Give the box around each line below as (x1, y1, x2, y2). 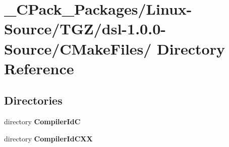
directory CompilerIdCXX (4, 133, 93, 143)
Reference (4, 58, 74, 78)
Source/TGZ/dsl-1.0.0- (4, 18, 166, 39)
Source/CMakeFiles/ (4, 38, 152, 59)
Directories (4, 92, 63, 108)
